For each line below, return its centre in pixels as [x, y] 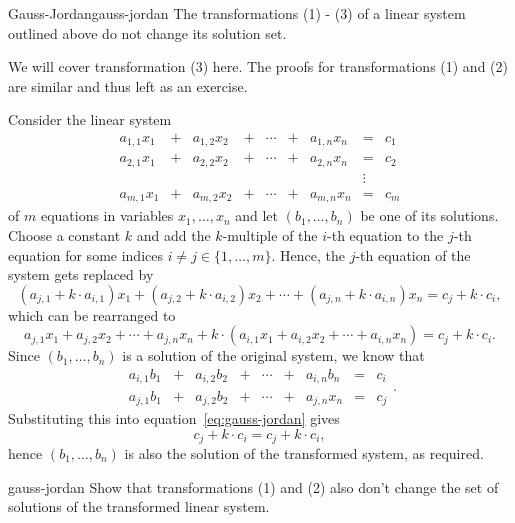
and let [257, 215]
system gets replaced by [81, 274]
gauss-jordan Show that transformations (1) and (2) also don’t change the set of [253, 486]
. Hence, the [308, 254]
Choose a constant [64, 235]
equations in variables [107, 215]
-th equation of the [413, 254]
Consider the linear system [90, 119]
